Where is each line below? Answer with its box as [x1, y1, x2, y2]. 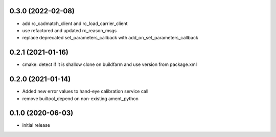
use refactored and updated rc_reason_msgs [22, 27, 117, 33]
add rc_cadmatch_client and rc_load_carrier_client [22, 20, 128, 27]
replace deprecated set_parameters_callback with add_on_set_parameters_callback [22, 35, 199, 41]
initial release [22, 122, 51, 128]
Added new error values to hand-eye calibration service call [22, 88, 149, 95]
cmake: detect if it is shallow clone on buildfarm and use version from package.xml [22, 61, 197, 67]
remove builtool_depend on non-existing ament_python [22, 95, 139, 102]
